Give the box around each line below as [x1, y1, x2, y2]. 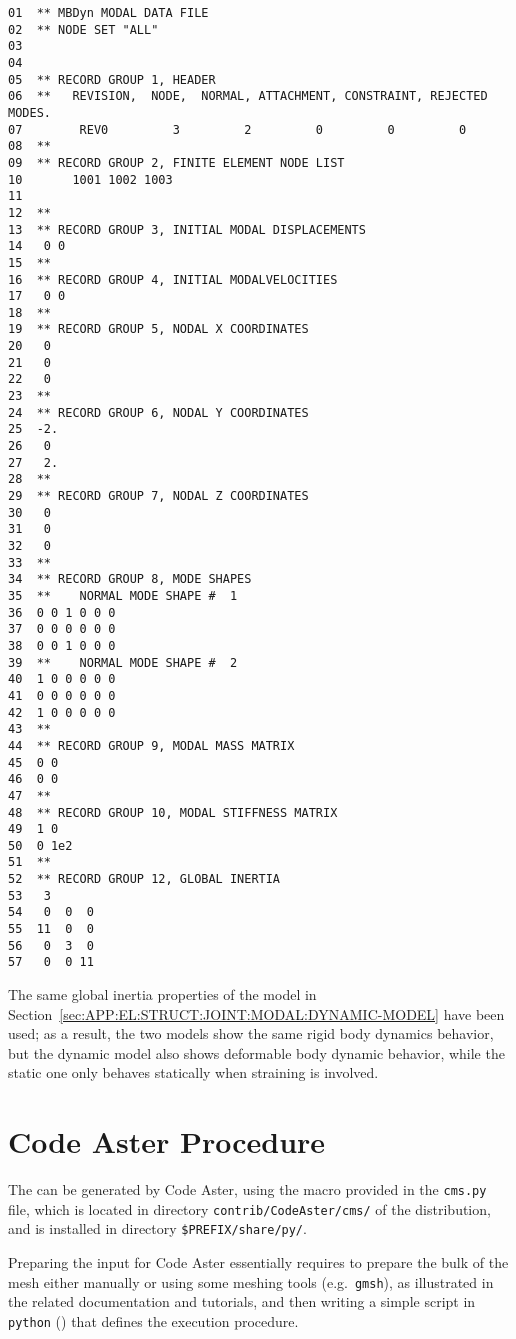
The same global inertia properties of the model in [8, 984, 317, 1005]
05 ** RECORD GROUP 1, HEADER [8, 72, 216, 87]
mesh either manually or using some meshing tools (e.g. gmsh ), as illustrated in [8, 1271, 494, 1292]
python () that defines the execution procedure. [8, 1310, 299, 1331]
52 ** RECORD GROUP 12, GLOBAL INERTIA [8, 872, 281, 887]
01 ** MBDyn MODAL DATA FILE [8, 6, 209, 20]
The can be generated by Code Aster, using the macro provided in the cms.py [8, 1179, 487, 1200]
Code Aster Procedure [8, 1121, 326, 1162]
